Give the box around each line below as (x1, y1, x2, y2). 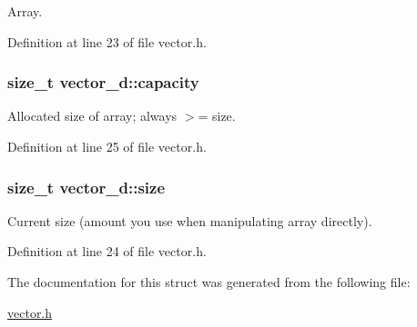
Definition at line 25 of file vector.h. (7, 137, 207, 155)
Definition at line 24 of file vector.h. (7, 242, 207, 261)
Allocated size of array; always (7, 106, 178, 125)
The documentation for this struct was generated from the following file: (7, 272, 411, 291)
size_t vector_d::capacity (7, 71, 199, 94)
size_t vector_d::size (7, 175, 166, 198)
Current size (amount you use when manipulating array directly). (7, 211, 372, 230)
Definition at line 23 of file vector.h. (7, 32, 207, 51)
